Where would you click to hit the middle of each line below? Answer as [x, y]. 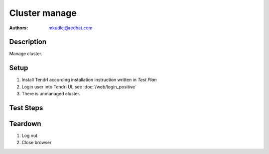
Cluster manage [43, 13]
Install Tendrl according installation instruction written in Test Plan [89, 80]
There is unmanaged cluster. [51, 94]
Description [28, 42]
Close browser [37, 143]
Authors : [19, 28]
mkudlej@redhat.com [70, 28]
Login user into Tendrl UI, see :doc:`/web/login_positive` [79, 86]
